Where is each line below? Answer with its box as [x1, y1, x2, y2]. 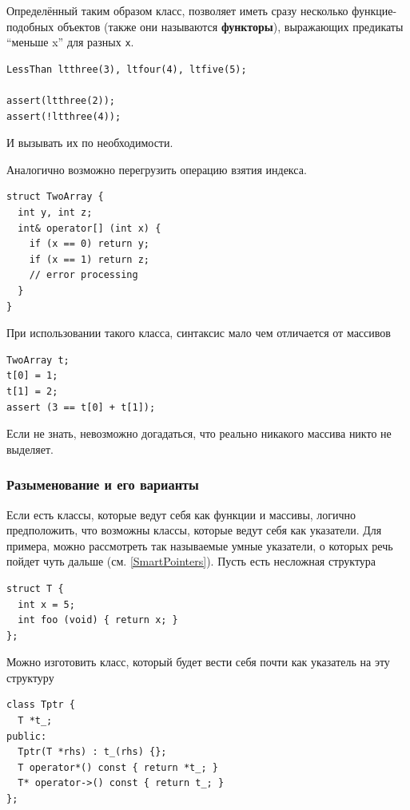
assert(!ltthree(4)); [6, 110, 121, 122]
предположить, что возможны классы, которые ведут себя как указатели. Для [6, 522, 382, 538]
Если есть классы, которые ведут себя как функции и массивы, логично [6, 506, 356, 522]
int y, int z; [18, 207, 93, 218]
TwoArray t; [6, 354, 70, 366]
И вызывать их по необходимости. [6, 134, 173, 151]
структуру [6, 669, 54, 685]
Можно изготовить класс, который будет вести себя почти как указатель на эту [6, 653, 390, 670]
